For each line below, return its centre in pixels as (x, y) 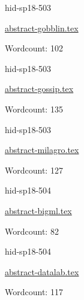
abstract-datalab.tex (42, 271)
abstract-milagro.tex (42, 150)
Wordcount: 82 (32, 231)
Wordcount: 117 (34, 292)
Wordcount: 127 (34, 170)
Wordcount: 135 (34, 109)
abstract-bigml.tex (38, 210)
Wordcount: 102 (34, 48)
